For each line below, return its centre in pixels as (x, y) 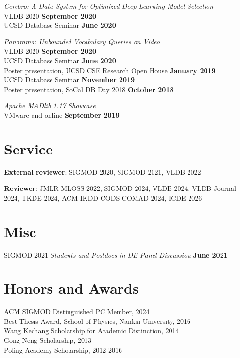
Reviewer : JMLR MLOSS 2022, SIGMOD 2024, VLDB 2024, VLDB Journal (120, 188)
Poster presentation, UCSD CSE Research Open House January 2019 (110, 70)
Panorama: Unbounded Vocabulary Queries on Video (82, 41)
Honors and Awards (71, 288)
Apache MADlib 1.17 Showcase (50, 105)
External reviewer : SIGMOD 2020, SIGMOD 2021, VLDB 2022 (103, 172)
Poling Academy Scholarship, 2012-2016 (63, 349)
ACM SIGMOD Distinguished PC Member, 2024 (77, 311)
